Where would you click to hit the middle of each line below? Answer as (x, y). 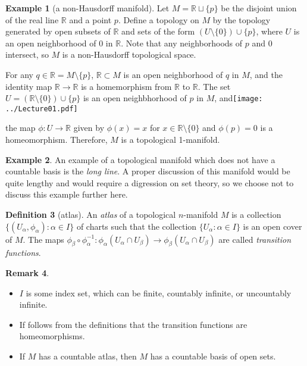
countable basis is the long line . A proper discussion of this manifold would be (148, 171)
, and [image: (239, 98)
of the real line (32, 19)
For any (19, 74)
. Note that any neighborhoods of (182, 43)
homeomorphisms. (52, 336)
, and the (266, 74)
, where (269, 31)
